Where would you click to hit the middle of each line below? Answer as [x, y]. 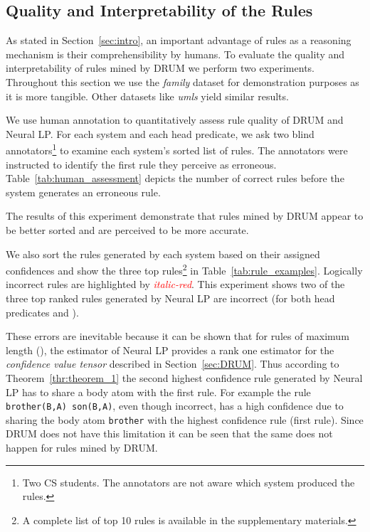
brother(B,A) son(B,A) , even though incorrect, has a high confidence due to [175, 406]
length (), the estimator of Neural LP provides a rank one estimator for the [170, 350]
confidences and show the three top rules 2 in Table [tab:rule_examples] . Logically [184, 269]
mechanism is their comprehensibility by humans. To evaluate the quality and [175, 54]
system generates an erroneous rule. [83, 192]
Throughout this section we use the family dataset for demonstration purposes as [183, 81]
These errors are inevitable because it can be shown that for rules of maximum [178, 336]
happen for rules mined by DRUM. [82, 448]
